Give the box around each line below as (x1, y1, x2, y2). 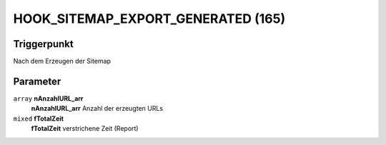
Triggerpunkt (13, 38, 74, 50)
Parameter (13, 75, 61, 87)
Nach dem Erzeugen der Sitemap (13, 57, 111, 66)
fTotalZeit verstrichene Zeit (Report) (31, 124, 139, 133)
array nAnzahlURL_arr (13, 94, 84, 103)
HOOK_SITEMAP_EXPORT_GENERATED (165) (13, 11, 286, 26)
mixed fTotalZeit (13, 114, 64, 123)
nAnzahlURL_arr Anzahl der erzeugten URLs (31, 104, 164, 113)
